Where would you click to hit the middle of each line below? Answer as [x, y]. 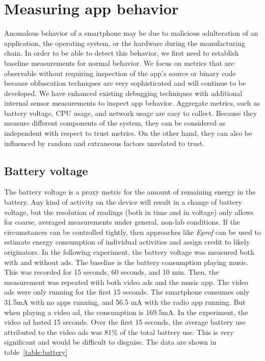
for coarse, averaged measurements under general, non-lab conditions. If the [122, 222]
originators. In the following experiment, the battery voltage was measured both [129, 252]
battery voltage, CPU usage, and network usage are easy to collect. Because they [131, 113]
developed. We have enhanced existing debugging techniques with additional [123, 93]
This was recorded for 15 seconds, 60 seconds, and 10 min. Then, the [112, 272]
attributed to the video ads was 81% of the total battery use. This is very [119, 332]
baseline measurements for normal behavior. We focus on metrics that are [119, 63]
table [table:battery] [36, 352]
